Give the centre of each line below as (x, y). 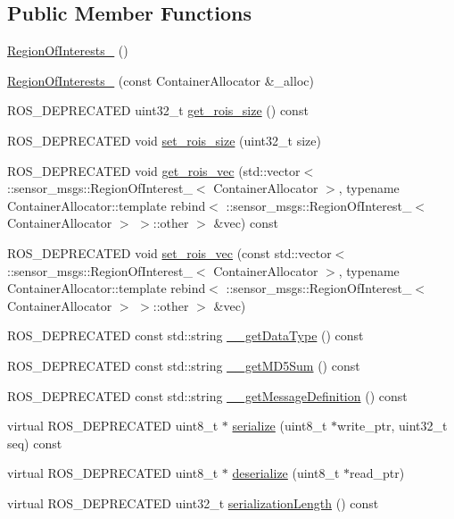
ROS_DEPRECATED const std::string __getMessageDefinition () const (207, 395)
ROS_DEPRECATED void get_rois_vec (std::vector (154, 170)
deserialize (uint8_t (286, 473)
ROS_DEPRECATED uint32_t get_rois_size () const (158, 110)
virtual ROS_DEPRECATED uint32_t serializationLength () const (193, 502)
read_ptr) (377, 473)
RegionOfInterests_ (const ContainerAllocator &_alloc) (161, 80)
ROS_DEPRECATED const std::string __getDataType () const (186, 335)
